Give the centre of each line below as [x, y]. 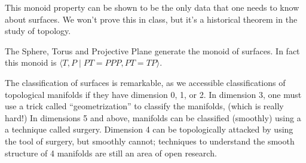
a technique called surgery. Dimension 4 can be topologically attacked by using [149, 129]
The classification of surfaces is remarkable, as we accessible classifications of [145, 82]
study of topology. [38, 31]
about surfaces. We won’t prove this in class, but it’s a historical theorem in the [151, 19]
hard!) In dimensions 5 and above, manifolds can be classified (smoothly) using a [153, 117]
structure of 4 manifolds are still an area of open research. [111, 153]
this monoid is [31, 62]
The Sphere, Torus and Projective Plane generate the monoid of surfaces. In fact [152, 50]
